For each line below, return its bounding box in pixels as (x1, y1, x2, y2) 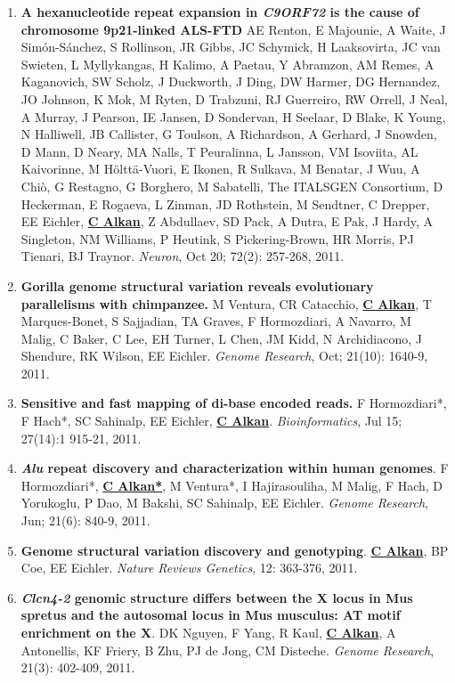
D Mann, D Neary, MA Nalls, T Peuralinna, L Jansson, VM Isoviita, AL (20, 142, 418, 160)
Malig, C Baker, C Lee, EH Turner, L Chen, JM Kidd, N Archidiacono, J (20, 329, 422, 347)
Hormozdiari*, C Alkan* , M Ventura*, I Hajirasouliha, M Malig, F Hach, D (20, 476, 443, 494)
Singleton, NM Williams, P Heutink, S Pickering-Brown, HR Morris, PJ (20, 229, 414, 248)
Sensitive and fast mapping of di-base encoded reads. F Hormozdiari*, (20, 394, 447, 412)
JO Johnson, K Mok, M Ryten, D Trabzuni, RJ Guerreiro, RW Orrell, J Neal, (20, 89, 448, 108)
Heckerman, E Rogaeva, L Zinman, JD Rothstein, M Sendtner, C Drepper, (20, 194, 430, 213)
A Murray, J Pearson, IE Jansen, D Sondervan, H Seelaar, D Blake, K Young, (20, 107, 446, 126)
